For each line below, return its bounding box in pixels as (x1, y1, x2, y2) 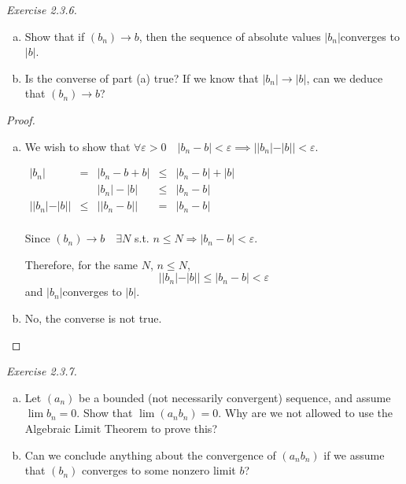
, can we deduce (306, 69, 383, 86)
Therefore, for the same (24, 256, 138, 272)
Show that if (24, 28, 85, 44)
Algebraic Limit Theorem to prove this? (24, 420, 217, 437)
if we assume (323, 446, 385, 463)
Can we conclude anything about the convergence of (24, 446, 276, 463)
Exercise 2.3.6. (6, 2, 77, 17)
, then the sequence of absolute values (138, 28, 321, 44)
